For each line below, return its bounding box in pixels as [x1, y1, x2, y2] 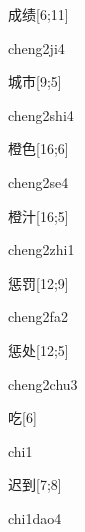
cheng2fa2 [8, 306, 68, 327]
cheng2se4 [8, 171, 69, 192]
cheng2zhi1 [8, 239, 75, 260]
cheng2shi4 [8, 104, 74, 125]
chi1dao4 [8, 507, 62, 528]
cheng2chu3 [8, 373, 78, 394]
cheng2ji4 [8, 37, 65, 58]
